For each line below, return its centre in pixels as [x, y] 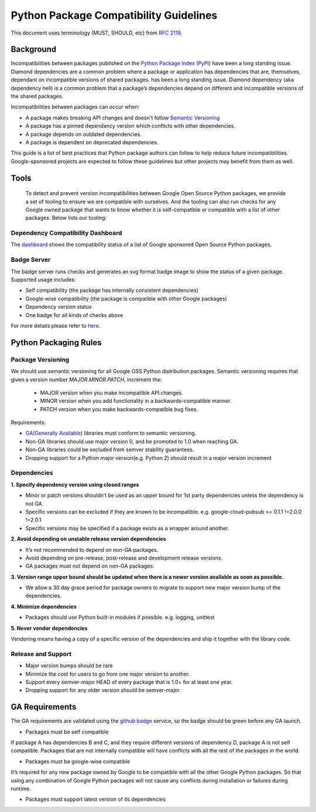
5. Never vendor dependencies [49, 628]
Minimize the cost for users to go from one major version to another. [108, 674]
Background [34, 50]
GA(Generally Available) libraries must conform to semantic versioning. [111, 433]
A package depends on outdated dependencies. [84, 134]
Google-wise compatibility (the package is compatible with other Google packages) [126, 298]
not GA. [35, 503]
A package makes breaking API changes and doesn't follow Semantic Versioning [123, 118]
